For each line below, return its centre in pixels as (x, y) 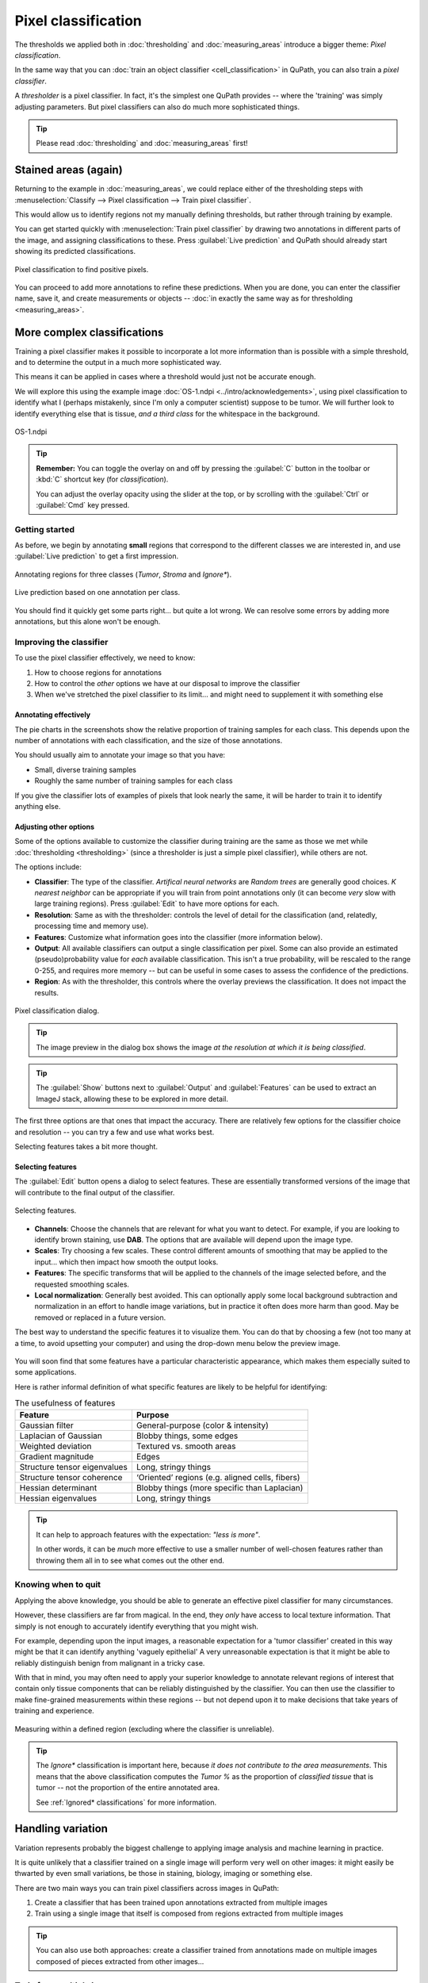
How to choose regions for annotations (98, 672)
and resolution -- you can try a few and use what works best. (115, 1132)
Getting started (45, 529)
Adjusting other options (55, 827)
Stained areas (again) (69, 170)
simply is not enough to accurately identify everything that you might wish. (137, 1626)
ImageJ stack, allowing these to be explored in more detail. (132, 1099)
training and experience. (54, 1711)
